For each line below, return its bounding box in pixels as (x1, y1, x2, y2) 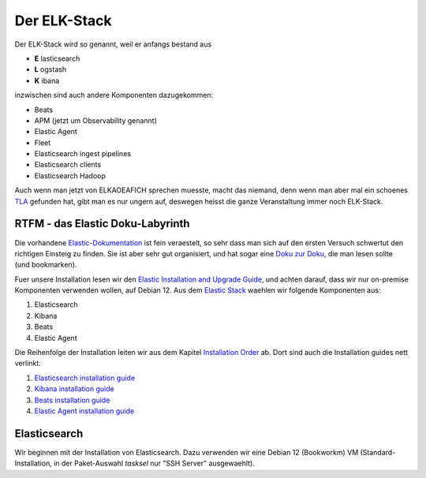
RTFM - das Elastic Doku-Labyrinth (14, 217, 190, 230)
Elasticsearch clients (34, 160, 102, 170)
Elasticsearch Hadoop (34, 170, 106, 181)
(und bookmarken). (14, 260, 77, 270)
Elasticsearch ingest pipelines (34, 149, 132, 159)
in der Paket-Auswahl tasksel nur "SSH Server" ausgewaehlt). (54, 458, 256, 469)
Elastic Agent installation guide (34, 406, 134, 416)
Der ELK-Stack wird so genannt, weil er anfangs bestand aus (14, 39, 212, 49)
